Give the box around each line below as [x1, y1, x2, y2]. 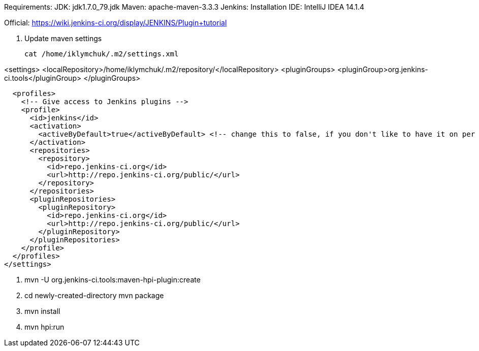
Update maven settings [24, 34, 102, 43]
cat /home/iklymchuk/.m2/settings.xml [24, 50, 179, 58]
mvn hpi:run [24, 323, 65, 331]
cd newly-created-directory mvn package [24, 291, 164, 300]
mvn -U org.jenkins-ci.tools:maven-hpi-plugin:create [24, 275, 201, 284]
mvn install [24, 307, 60, 315]
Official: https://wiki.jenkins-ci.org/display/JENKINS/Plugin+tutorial [4, 18, 227, 27]
